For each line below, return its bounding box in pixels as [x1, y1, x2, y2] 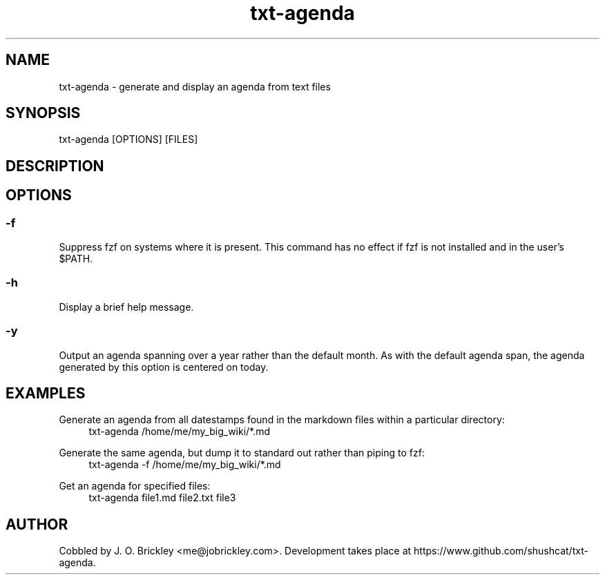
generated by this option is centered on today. [59, 360, 269, 373]
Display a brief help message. [59, 300, 194, 313]
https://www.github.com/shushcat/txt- [414, 545, 588, 557]
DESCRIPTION [6, 157, 104, 175]
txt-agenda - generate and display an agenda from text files [59, 80, 331, 93]
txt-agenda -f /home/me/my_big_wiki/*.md [88, 458, 281, 471]
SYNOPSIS [6, 104, 81, 122]
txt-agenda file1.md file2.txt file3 [88, 492, 236, 504]
